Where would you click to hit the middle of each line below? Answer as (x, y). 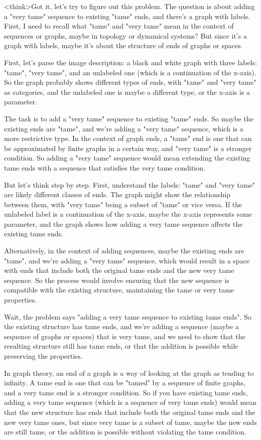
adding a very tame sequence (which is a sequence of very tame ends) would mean (130, 402)
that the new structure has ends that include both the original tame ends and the (130, 412)
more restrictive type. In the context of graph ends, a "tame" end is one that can (128, 138)
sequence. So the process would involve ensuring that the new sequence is (117, 280)
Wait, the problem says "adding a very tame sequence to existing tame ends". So (128, 316)
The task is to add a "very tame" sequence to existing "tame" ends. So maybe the (129, 118)
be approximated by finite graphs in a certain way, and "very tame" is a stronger (128, 148)
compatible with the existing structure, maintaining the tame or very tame (119, 290)
